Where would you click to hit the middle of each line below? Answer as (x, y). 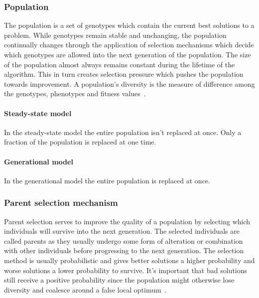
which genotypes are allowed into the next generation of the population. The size (128, 54)
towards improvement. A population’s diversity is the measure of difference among (129, 83)
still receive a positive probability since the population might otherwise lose (119, 280)
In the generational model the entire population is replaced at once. (107, 180)
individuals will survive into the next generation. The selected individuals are (122, 231)
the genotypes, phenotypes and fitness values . (75, 93)
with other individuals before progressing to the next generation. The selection (124, 250)
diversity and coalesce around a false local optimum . (85, 289)
